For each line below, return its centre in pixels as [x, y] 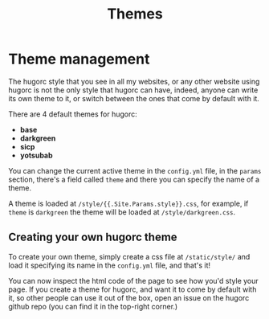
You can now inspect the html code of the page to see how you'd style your [133, 280]
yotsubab [37, 155]
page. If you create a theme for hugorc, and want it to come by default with [132, 289]
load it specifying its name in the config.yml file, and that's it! [110, 265]
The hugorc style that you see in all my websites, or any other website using [134, 81]
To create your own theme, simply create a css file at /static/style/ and [129, 256]
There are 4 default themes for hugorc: [73, 114]
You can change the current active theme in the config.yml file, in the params [135, 170]
